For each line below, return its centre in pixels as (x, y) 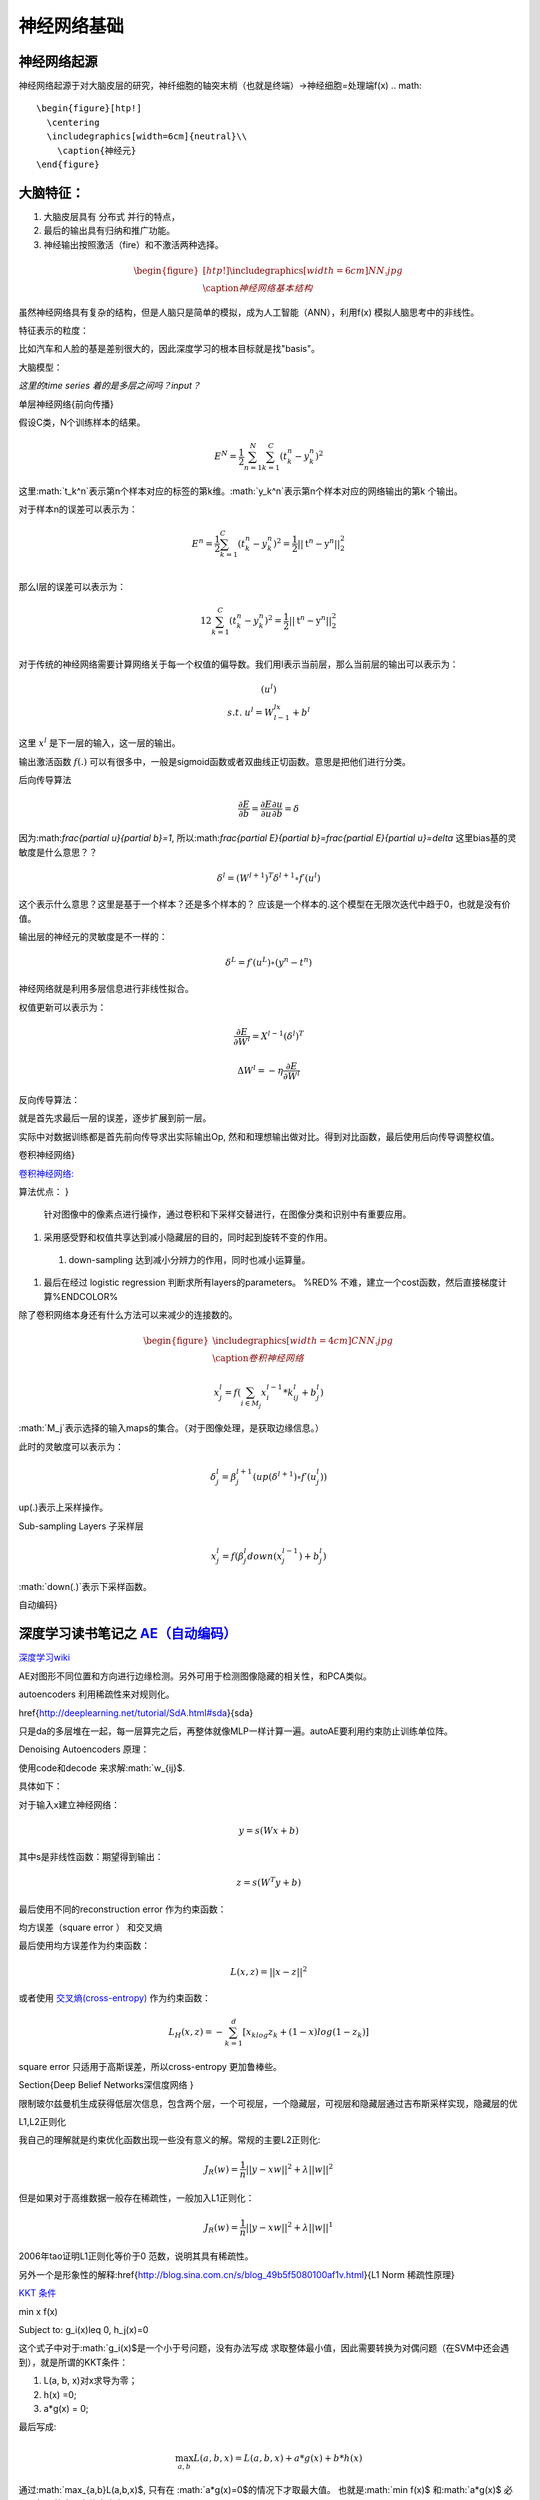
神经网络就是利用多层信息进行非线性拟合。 (106, 989)
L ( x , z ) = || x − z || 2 (269, 1970)
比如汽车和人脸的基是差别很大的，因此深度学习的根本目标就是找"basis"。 (169, 349)
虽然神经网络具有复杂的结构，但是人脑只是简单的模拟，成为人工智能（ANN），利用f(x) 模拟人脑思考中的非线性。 (249, 312)
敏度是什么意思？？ (58, 852)
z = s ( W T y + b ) (269, 1882)
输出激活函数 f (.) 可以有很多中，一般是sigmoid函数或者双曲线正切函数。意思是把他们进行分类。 (215, 761)
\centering (73, 122)
